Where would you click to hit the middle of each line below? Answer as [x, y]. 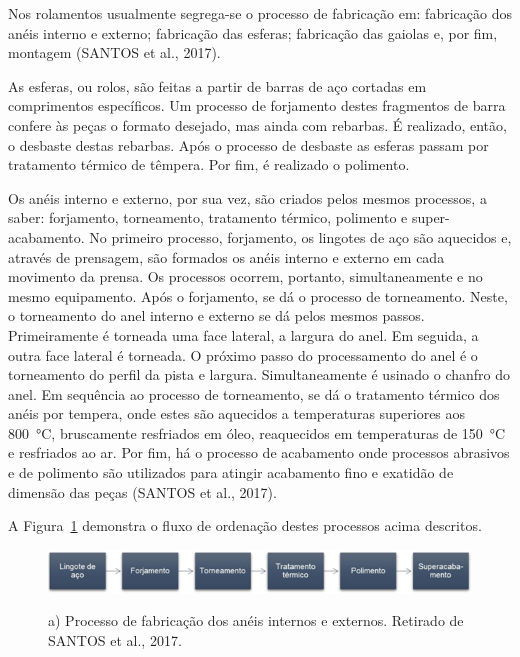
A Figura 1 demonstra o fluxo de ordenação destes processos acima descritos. [245, 525]
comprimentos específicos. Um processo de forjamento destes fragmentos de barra [257, 105]
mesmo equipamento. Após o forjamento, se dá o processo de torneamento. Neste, [258, 295]
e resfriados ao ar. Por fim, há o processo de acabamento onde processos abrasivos [259, 452]
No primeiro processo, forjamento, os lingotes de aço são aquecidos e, [300, 236]
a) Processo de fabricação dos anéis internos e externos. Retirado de [256, 620]
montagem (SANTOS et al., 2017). [114, 52]
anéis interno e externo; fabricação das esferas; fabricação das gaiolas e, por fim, [253, 32]
